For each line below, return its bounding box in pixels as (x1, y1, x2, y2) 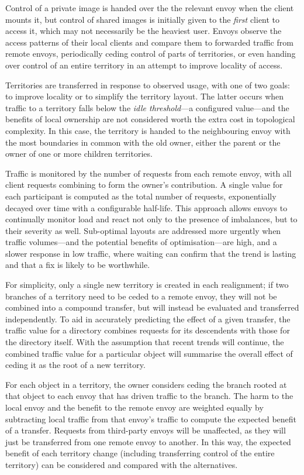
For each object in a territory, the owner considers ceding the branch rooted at (5, 378, 287, 390)
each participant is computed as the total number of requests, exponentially (5, 190, 277, 202)
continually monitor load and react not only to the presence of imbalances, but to (5, 213, 298, 225)
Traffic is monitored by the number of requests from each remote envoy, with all (5, 167, 292, 179)
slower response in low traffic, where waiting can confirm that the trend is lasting (5, 247, 296, 259)
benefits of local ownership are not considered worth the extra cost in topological (5, 113, 295, 125)
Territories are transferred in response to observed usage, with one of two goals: (5, 78, 290, 91)
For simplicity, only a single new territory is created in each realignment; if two (5, 278, 289, 291)
